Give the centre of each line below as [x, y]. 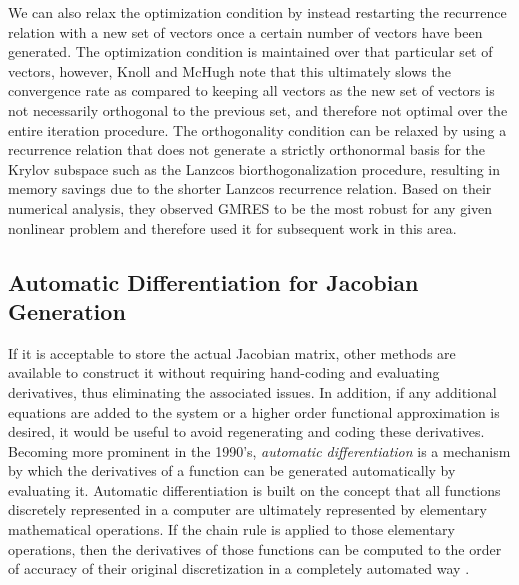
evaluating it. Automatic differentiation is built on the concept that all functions [254, 489]
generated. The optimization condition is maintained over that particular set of [250, 51]
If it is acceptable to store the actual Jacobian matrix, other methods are [232, 352]
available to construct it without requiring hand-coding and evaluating [224, 372]
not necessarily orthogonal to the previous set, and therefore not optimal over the [258, 109]
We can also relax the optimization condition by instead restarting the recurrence [257, 12]
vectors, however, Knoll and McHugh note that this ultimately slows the [229, 70]
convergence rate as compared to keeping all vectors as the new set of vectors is [251, 90]
